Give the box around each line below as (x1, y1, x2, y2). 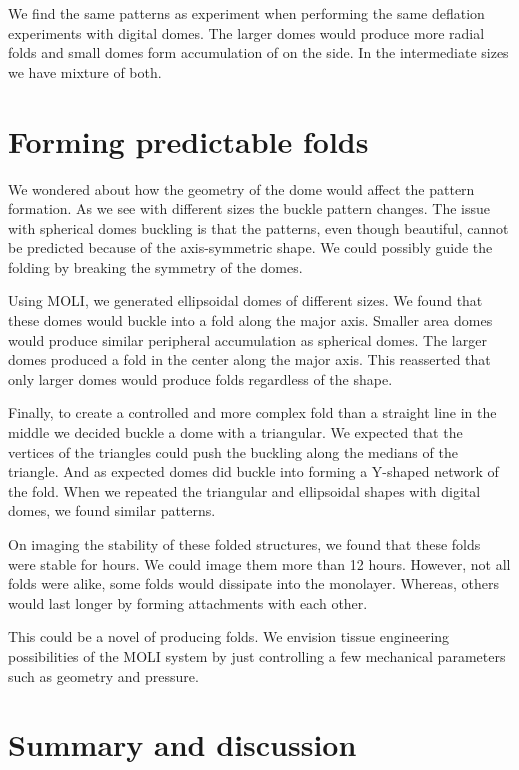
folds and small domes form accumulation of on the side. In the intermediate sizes (8, 42, 509, 63)
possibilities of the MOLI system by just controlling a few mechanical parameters (8, 645, 506, 666)
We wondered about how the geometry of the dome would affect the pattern (8, 178, 475, 199)
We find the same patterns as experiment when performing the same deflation (8, 3, 485, 23)
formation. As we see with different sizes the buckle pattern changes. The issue (8, 198, 491, 219)
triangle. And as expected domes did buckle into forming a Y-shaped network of (8, 461, 499, 482)
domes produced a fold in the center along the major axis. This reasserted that (8, 349, 491, 370)
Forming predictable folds (8, 120, 369, 161)
